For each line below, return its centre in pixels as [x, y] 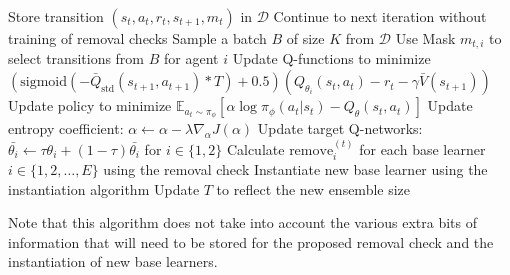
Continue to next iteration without [380, 16]
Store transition [56, 16]
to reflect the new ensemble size [313, 188]
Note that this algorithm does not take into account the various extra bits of [243, 222]
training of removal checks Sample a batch [137, 38]
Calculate [255, 148]
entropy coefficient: [66, 128]
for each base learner [422, 148]
